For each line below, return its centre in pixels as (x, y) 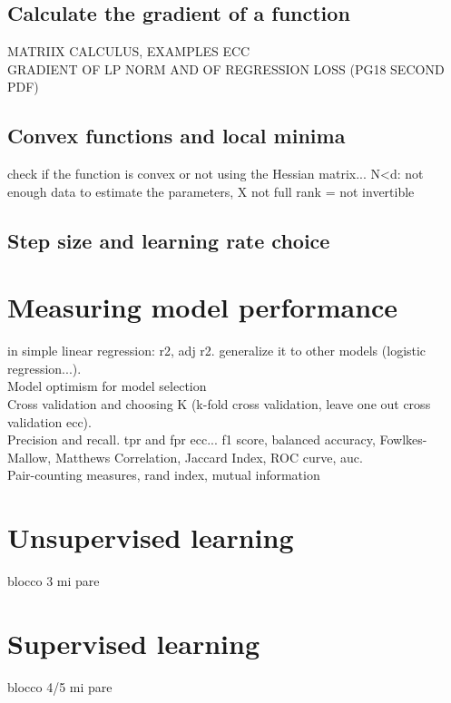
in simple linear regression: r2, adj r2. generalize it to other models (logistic (217, 351)
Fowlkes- (403, 439)
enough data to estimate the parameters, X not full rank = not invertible (211, 191)
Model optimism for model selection (107, 386)
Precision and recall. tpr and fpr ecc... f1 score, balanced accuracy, (191, 439)
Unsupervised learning (151, 537)
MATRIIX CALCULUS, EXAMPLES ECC (129, 51)
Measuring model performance (203, 307)
